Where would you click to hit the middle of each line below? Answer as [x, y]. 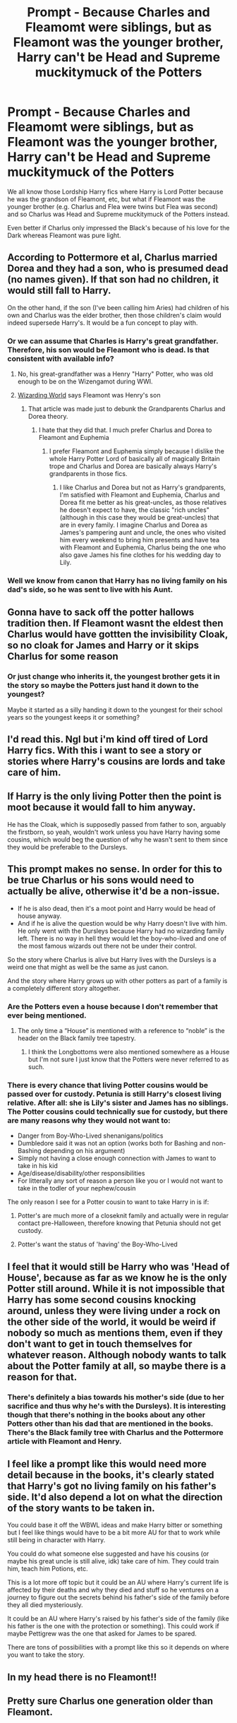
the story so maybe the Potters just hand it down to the [103, 686]
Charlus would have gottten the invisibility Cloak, [117, 634]
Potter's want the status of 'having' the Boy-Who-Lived [97, 1244]
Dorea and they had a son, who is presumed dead [118, 269]
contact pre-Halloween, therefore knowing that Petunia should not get [119, 1223]
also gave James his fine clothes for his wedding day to [140, 555]
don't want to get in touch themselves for [100, 1343]
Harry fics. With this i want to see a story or [104, 750]
